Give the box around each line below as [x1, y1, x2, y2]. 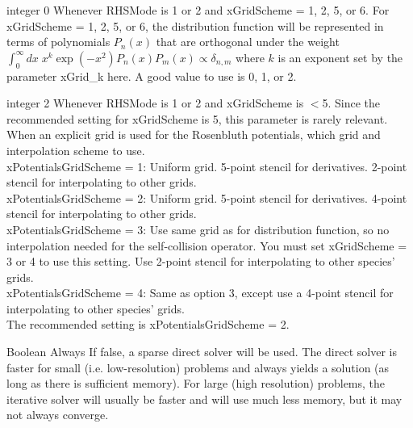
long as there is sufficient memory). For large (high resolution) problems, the [6, 375, 386, 392]
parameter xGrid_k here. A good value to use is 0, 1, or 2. [6, 67, 297, 84]
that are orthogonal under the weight [156, 33, 340, 50]
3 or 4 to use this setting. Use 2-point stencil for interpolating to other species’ [6, 253, 395, 270]
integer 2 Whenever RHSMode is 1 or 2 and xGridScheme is [6, 94, 304, 111]
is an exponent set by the [277, 48, 403, 65]
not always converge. [6, 406, 109, 423]
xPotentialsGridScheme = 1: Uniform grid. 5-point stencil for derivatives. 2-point [6, 157, 407, 174]
